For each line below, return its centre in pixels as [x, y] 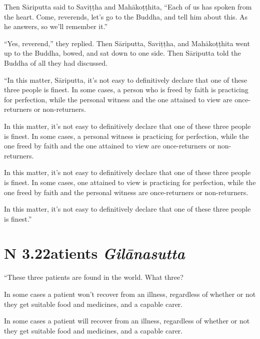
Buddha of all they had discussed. [56, 62]
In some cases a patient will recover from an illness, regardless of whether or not [127, 321]
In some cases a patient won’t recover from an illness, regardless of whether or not [130, 294]
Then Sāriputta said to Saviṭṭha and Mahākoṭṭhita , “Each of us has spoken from [128, 7]
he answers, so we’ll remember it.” [56, 26]
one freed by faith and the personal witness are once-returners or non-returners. [126, 192]
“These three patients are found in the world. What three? [94, 277]
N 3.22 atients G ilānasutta [94, 253]
